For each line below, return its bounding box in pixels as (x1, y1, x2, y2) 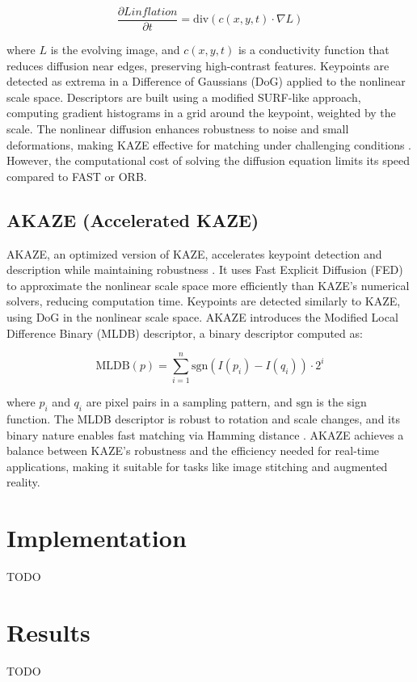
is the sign (316, 394, 367, 410)
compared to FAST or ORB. (6, 167, 147, 184)
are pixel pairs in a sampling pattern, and (86, 394, 293, 410)
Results (6, 615, 91, 648)
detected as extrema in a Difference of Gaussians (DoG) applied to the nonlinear (6, 73, 406, 90)
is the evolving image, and (50, 41, 180, 58)
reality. (6, 474, 40, 490)
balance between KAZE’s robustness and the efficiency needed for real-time (6, 442, 380, 459)
